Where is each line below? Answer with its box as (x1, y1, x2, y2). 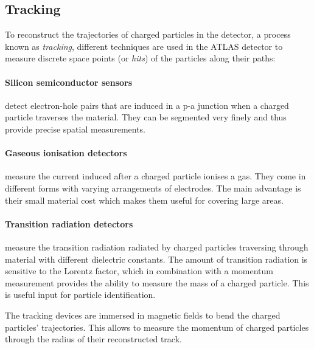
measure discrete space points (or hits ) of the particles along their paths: (5, 52, 276, 64)
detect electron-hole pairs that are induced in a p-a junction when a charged (5, 98, 289, 111)
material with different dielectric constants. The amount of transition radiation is (5, 252, 308, 265)
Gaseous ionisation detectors (5, 147, 127, 159)
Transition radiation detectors (5, 217, 133, 230)
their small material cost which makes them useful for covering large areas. (5, 193, 284, 206)
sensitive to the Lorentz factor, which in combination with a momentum (5, 264, 274, 277)
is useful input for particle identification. (5, 288, 156, 301)
